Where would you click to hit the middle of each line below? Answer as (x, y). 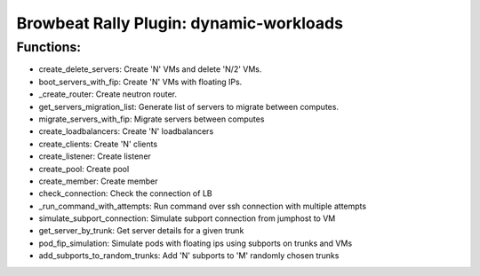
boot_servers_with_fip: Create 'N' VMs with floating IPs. (140, 82)
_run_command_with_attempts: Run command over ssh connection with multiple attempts (203, 206)
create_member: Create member (98, 181)
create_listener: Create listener (95, 156)
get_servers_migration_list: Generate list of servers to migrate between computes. (189, 106)
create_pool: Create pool (84, 169)
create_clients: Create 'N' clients (98, 144)
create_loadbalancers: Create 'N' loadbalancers (126, 131)
